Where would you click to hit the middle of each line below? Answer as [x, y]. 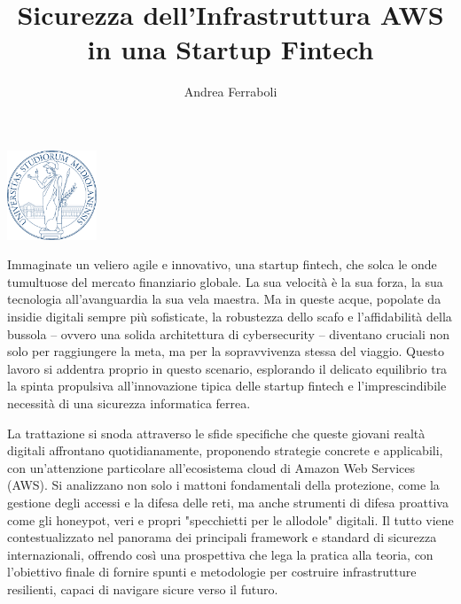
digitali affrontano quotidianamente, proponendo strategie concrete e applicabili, [225, 450]
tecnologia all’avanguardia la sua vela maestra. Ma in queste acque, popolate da [224, 299]
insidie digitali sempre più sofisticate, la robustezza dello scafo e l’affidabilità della [230, 317]
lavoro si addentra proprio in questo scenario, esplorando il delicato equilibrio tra [227, 368]
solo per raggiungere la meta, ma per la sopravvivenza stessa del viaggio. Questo [226, 351]
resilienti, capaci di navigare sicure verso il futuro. [143, 589]
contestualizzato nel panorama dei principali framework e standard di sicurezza [222, 537]
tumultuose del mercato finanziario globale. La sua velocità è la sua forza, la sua [225, 281]
